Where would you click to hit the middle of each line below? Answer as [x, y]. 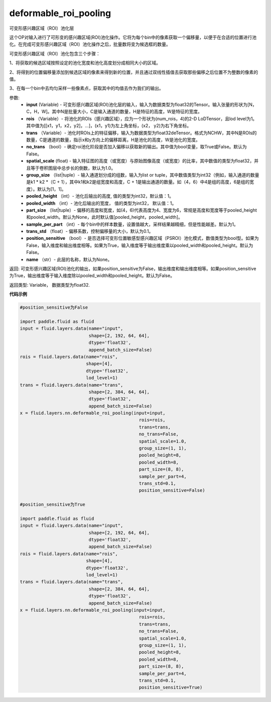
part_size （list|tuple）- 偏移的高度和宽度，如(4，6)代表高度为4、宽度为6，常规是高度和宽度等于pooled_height [142, 210]
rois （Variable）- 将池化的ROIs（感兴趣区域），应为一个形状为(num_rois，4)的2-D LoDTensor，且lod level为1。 [142, 119]
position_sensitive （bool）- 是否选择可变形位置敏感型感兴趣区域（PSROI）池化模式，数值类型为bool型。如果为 [143, 238]
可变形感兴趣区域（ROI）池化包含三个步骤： [55, 53]
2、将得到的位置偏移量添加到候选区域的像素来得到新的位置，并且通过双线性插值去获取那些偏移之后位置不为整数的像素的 [134, 72]
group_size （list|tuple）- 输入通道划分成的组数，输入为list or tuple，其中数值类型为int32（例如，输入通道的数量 [143, 175]
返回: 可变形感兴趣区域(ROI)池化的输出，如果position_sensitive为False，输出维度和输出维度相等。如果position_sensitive [133, 269]
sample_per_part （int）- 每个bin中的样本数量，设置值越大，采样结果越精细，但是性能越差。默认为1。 [132, 224]
